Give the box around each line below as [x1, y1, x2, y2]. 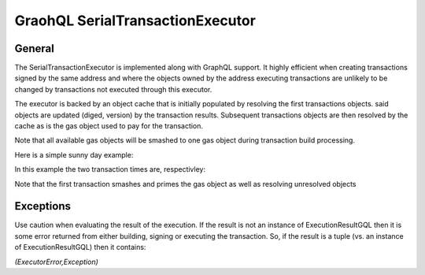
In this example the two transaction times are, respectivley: [14, 165, 206, 174]
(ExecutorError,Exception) [14, 257, 98, 266]
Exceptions [14, 199, 71, 213]
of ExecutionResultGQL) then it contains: [14, 243, 146, 252]
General [14, 42, 55, 55]
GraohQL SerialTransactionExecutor [14, 12, 256, 29]
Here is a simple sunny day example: [14, 150, 134, 159]
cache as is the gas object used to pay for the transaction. [14, 121, 204, 131]
